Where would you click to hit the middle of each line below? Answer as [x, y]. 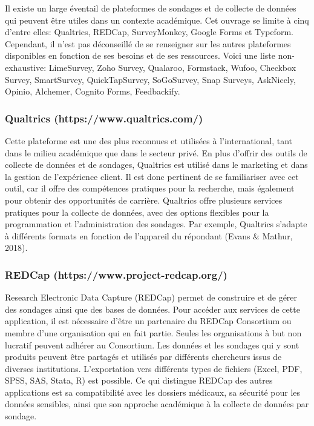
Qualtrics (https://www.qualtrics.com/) [104, 118]
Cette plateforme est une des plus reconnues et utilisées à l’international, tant [149, 140]
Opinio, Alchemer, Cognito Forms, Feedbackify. [93, 91]
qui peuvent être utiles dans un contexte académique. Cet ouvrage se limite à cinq [157, 20]
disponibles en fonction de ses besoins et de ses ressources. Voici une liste [140, 55]
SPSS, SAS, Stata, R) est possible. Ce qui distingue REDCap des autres [139, 380]
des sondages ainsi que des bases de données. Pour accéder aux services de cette [152, 309]
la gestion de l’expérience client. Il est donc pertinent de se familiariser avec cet [152, 176]
